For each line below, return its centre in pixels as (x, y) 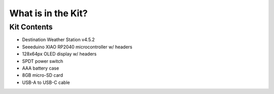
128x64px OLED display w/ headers (59, 54)
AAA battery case (41, 68)
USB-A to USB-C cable (46, 82)
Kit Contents (31, 27)
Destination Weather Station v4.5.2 (58, 40)
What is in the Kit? (49, 13)
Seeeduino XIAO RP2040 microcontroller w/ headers (77, 47)
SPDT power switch (43, 61)
